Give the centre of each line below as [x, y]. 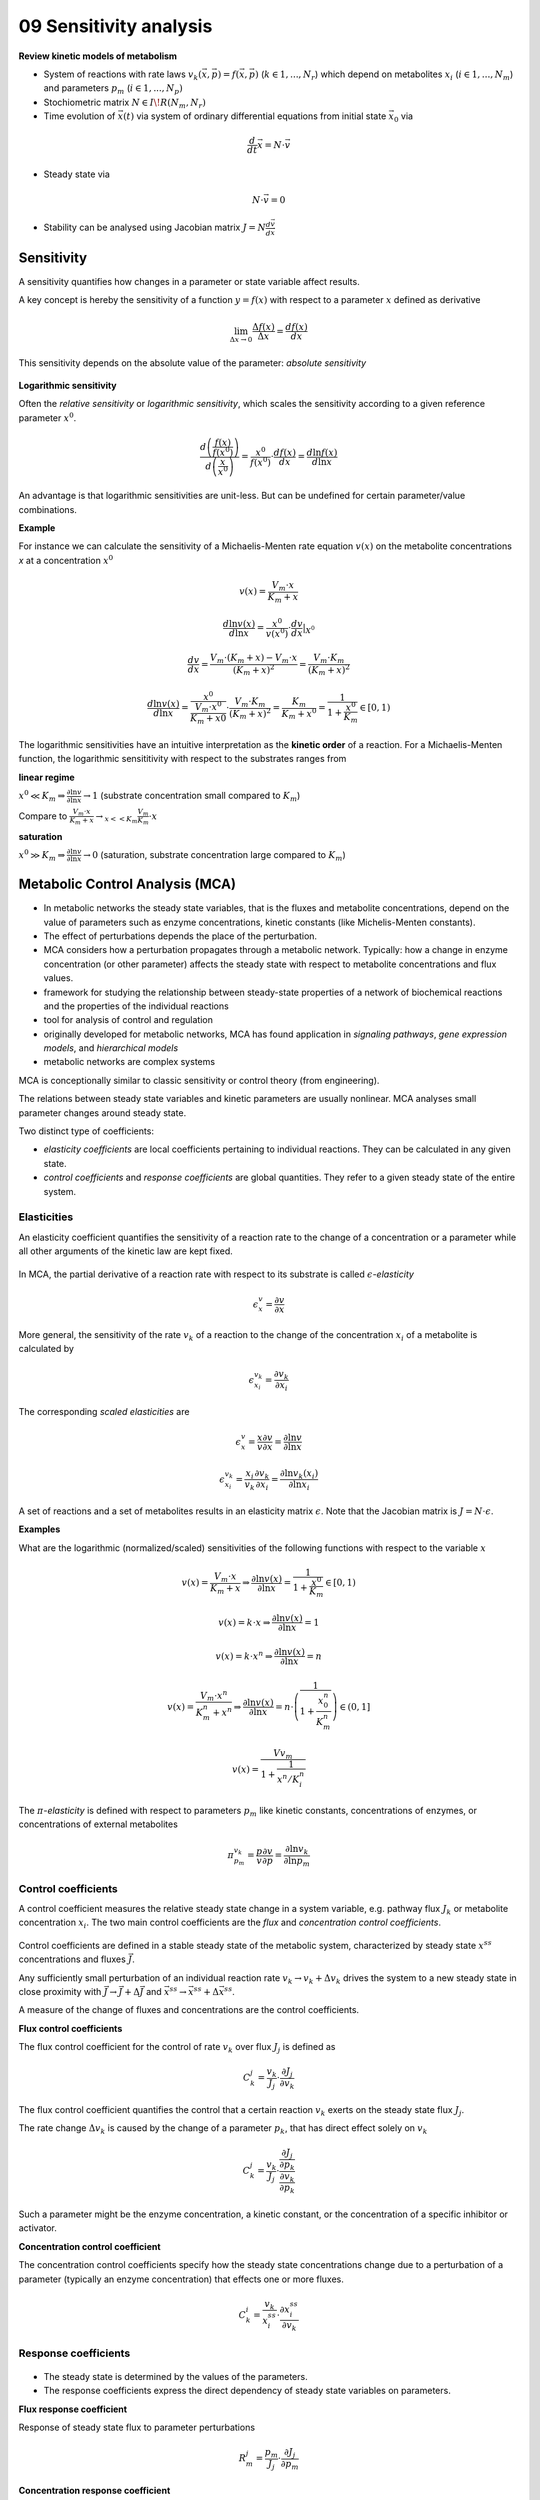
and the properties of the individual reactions [136, 1006]
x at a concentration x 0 [66, 559]
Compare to [43, 816]
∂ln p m [296, 1862]
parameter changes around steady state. [102, 1112]
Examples [39, 1529]
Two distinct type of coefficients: [86, 1131]
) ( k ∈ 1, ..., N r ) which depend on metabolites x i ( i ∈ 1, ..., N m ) [384, 75]
